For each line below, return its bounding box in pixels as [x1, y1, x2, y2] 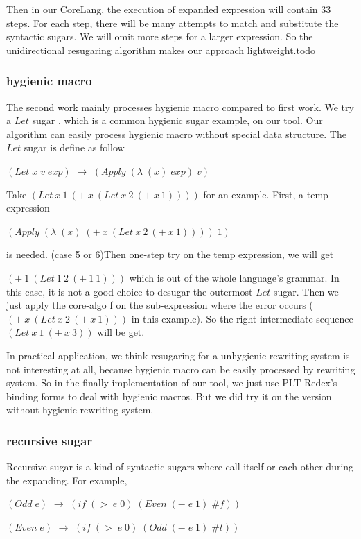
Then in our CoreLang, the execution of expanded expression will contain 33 [6, 2, 331, 16]
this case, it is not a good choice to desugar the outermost [6, 284, 253, 298]
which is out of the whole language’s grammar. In [129, 270, 340, 284]
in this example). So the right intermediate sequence [131, 311, 353, 325]
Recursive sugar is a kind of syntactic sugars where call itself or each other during [6, 459, 354, 474]
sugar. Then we [273, 284, 339, 298]
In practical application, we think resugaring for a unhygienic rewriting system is [6, 348, 350, 362]
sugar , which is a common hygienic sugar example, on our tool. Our [32, 113, 323, 128]
